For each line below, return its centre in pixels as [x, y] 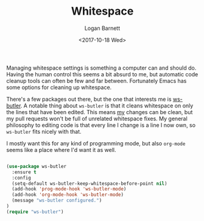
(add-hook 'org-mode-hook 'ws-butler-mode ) [68, 195]
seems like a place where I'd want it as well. [61, 150]
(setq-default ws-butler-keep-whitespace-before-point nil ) [90, 183]
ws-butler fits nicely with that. [44, 131]
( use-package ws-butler [37, 166]
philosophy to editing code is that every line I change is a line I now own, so [101, 125]
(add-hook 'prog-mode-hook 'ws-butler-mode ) [69, 189]
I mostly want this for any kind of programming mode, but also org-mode [96, 143]
